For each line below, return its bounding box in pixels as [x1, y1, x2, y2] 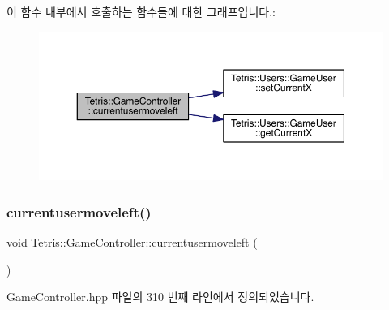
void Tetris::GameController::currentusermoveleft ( [6, 233, 258, 250]
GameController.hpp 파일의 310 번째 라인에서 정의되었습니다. [6, 288, 314, 305]
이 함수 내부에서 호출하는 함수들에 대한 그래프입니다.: [6, 3, 276, 19]
